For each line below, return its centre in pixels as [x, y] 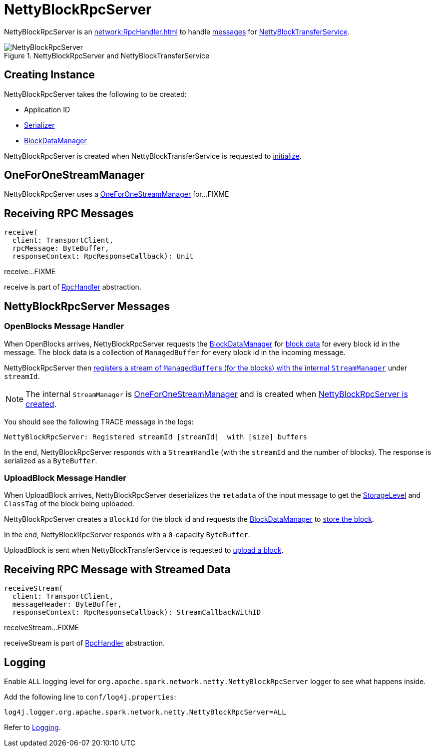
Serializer [39, 125]
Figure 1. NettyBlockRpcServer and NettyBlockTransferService [107, 55]
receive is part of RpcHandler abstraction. [73, 287]
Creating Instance [49, 75]
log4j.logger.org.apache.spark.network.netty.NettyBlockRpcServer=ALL [145, 712]
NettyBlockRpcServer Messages [87, 306]
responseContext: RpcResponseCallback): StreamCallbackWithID [137, 612]
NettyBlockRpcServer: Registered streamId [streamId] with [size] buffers [156, 437]
